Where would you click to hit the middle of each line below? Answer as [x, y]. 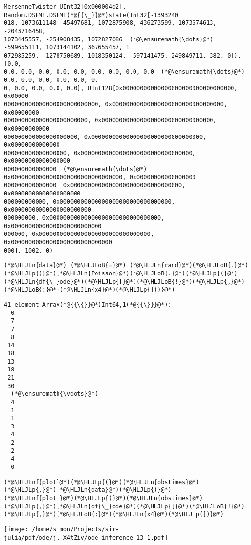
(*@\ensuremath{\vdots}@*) [55, 394]
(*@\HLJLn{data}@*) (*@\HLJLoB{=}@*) [65, 265]
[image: [16, 530]
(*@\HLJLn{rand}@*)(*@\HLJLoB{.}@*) [189, 265]
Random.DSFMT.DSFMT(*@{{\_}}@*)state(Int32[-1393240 [91, 15]
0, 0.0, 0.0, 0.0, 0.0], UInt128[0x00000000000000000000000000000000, [121, 88]
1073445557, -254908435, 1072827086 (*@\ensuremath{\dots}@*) [109, 39]
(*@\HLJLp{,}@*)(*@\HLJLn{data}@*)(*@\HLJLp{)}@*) [88, 490]
